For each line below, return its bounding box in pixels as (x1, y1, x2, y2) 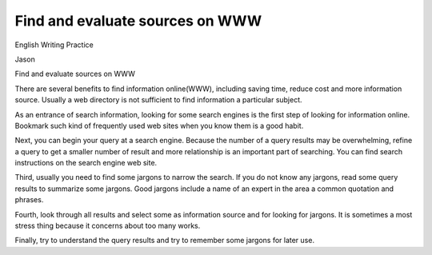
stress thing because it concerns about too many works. (14, 221, 201, 231)
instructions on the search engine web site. (14, 158, 158, 168)
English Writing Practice (14, 40, 94, 50)
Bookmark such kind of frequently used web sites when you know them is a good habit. (14, 121, 304, 130)
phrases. (14, 195, 44, 205)
